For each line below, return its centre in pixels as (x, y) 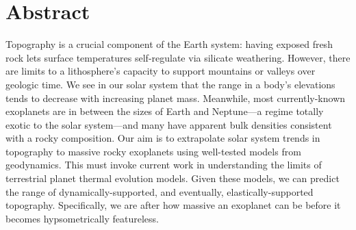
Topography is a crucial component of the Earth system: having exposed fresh (169, 44)
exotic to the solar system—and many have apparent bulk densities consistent (169, 124)
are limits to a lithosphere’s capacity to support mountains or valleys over (161, 71)
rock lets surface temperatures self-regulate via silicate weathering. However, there (178, 57)
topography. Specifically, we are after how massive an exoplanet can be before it (173, 205)
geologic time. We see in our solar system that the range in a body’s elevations (170, 84)
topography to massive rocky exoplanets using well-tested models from (153, 151)
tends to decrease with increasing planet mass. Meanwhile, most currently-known (176, 98)
